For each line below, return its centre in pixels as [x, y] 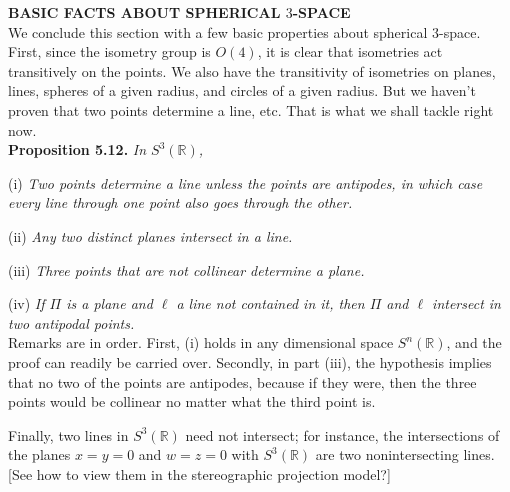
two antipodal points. [71, 322]
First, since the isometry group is [109, 51]
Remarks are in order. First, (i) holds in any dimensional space [201, 342]
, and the [474, 342]
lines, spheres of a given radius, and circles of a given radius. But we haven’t [242, 90]
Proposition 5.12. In [77, 149]
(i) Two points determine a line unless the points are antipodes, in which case [245, 182]
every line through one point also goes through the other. [180, 202]
